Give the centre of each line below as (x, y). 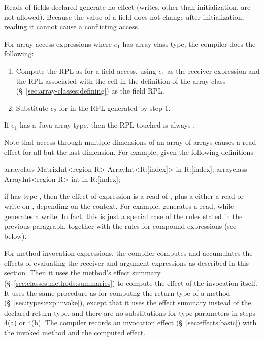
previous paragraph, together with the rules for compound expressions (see (120, 226)
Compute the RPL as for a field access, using (86, 70)
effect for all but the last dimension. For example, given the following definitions (129, 152)
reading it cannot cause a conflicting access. (72, 27)
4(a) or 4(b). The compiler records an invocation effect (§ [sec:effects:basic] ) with (130, 322)
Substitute (32, 107)
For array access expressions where (58, 43)
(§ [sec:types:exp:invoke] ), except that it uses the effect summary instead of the (128, 303)
